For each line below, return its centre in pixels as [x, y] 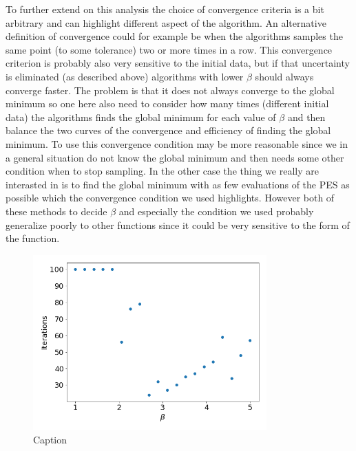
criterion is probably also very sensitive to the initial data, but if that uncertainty [178, 63]
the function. [33, 238]
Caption [50, 439]
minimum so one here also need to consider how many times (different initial [167, 103]
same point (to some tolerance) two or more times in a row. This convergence [169, 49]
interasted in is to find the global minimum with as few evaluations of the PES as [178, 184]
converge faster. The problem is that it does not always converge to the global [170, 90]
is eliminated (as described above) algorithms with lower [125, 76]
